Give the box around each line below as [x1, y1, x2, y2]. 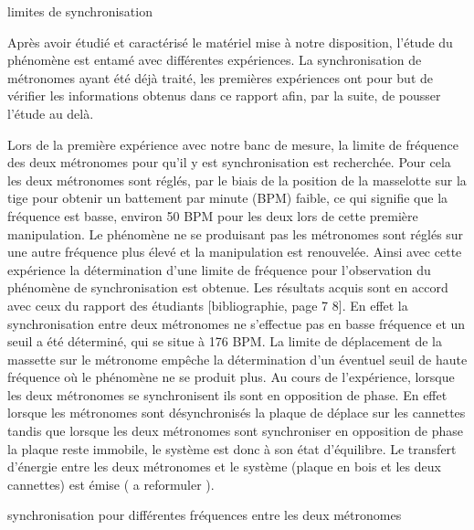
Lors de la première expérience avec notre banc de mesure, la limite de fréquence [7, 134, 459, 154]
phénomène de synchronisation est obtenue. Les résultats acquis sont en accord [7, 278, 448, 297]
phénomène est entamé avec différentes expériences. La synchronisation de [7, 50, 422, 69]
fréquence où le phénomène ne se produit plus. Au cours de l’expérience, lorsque [7, 367, 455, 387]
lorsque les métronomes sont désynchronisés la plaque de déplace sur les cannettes [7, 403, 466, 422]
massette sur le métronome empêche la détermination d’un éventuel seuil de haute [7, 349, 468, 368]
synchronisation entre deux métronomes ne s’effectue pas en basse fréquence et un [7, 313, 466, 333]
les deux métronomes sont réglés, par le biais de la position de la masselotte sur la [7, 170, 467, 189]
